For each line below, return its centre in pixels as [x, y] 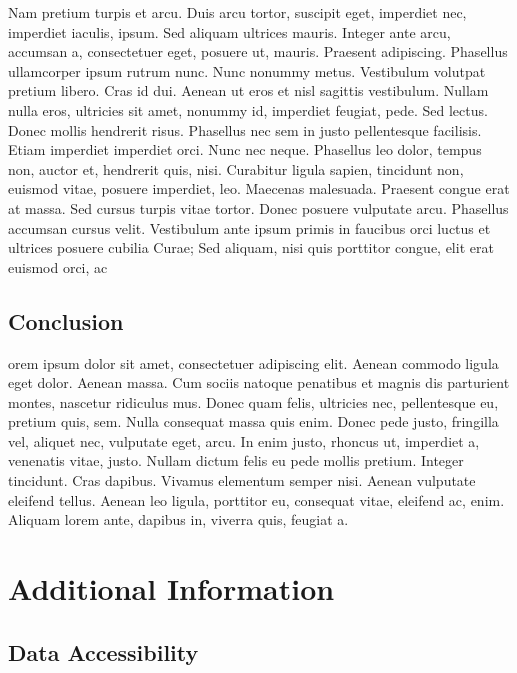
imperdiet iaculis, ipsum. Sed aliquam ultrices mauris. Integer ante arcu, [229, 31]
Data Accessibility [103, 651]
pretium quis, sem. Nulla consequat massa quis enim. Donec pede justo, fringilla [253, 421]
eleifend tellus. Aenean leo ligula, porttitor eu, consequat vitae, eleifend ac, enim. [256, 499]
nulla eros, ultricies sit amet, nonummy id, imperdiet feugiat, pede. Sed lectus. [248, 109]
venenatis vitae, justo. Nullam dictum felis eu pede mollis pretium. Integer [236, 460]
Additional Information [171, 588]
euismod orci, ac [58, 266]
